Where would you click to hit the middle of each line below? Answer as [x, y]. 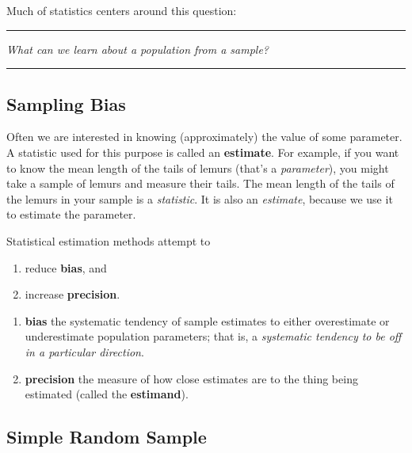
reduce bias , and [66, 267]
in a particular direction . [84, 351]
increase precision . [72, 294]
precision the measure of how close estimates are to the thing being [191, 378]
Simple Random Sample [107, 437]
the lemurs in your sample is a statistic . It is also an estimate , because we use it [200, 198]
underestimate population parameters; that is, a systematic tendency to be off [213, 336]
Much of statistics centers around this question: [122, 10]
